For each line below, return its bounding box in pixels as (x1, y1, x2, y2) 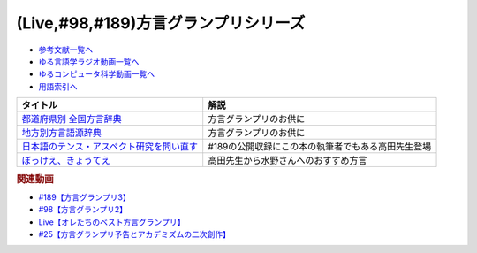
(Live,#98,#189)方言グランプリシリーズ (16, 13, 306, 33)
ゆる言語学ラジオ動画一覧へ (38, 56, 140, 66)
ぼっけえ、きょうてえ (21, 155, 110, 167)
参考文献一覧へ (38, 44, 93, 55)
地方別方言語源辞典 (21, 126, 102, 139)
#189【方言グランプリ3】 (38, 191, 132, 203)
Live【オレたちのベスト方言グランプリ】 (38, 217, 185, 227)
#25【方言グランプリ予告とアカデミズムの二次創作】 (38, 228, 231, 239)
